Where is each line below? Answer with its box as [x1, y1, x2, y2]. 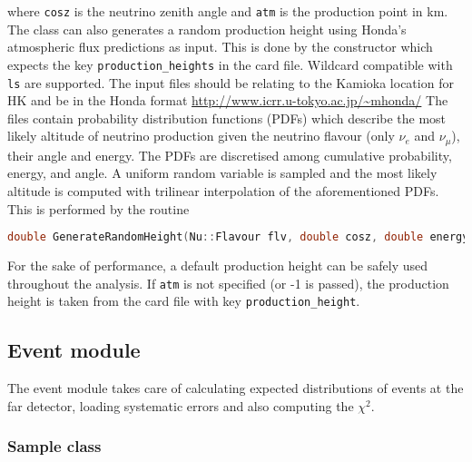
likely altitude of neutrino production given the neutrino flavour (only [7, 126, 395, 145]
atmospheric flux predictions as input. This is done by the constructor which [7, 37, 433, 56]
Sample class [7, 435, 102, 457]
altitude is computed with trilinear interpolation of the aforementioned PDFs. [7, 181, 439, 200]
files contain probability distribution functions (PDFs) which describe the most [7, 108, 447, 127]
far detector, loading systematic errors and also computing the [7, 396, 354, 415]
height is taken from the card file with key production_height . [7, 291, 360, 310]
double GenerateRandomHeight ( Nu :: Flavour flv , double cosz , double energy [7, 231, 469, 244]
